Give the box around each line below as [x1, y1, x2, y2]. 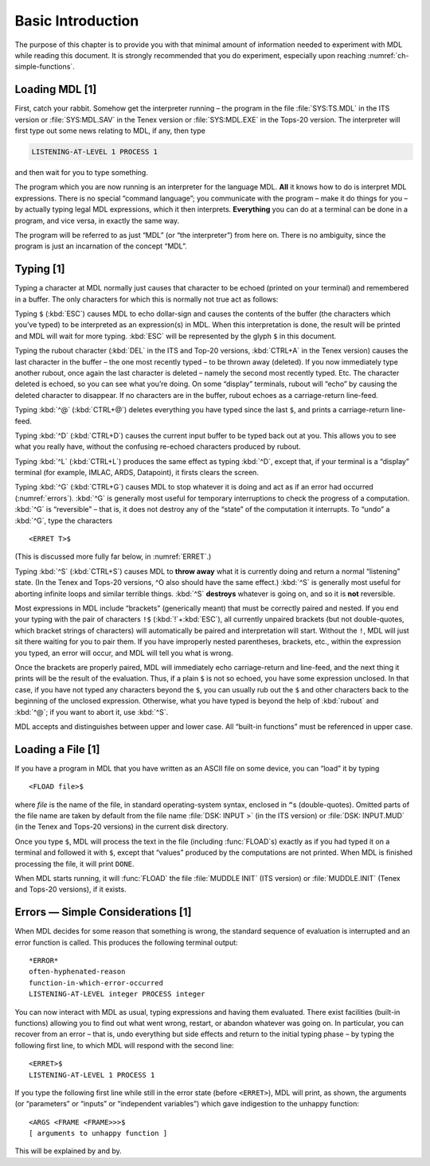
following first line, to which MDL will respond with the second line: [14, 1040, 234, 1050]
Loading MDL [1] [14, 83, 97, 96]
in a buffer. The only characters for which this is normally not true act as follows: [14, 294, 279, 304]
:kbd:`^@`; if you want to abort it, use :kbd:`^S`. [14, 707, 169, 716]
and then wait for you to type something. [14, 167, 149, 177]
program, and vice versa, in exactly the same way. [14, 216, 179, 225]
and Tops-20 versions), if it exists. [14, 884, 127, 895]
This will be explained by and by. [14, 1146, 123, 1156]
